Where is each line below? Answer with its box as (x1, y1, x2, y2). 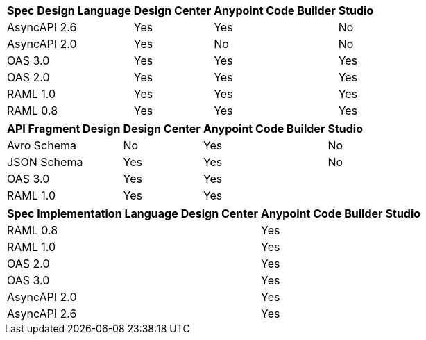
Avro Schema (7, 138, 76, 152)
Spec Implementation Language (7, 207, 178, 220)
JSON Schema (7, 155, 83, 169)
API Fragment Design (7, 122, 121, 136)
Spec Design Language (7, 3, 131, 17)
